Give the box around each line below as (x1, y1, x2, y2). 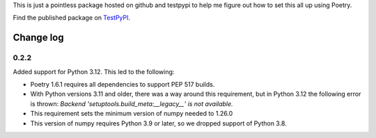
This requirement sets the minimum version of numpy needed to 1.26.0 (30, 110, 233, 118)
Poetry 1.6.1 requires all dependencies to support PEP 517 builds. (30, 80, 215, 88)
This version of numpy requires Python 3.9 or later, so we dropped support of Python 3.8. (30, 119, 287, 128)
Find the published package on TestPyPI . (13, 14, 131, 22)
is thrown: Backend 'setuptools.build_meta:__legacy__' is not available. (30, 99, 233, 107)
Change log (13, 32, 64, 44)
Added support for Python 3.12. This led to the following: (13, 67, 175, 76)
